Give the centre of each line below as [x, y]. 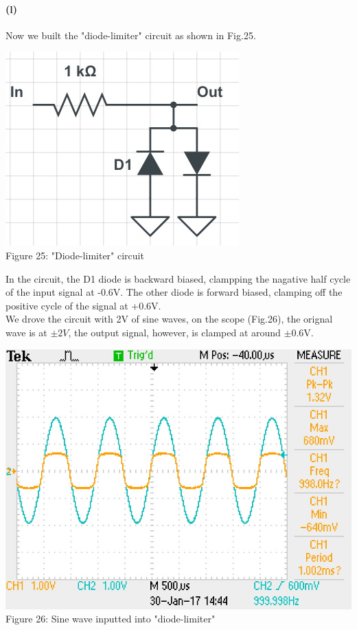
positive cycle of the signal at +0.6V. [83, 305]
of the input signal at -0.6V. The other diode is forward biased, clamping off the [174, 292]
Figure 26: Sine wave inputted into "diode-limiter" [111, 619]
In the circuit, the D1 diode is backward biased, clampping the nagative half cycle [178, 278]
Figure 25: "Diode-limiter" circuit [75, 255]
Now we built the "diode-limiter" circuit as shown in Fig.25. [131, 35]
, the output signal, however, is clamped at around [174, 332]
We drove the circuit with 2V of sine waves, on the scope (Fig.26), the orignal [169, 319]
